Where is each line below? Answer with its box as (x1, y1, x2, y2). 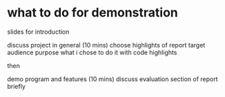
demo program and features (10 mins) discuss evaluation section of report (7, 74, 219, 83)
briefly (7, 82, 26, 90)
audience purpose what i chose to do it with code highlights (7, 48, 177, 56)
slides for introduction (7, 28, 70, 36)
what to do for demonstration (7, 5, 178, 21)
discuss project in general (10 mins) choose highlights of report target (7, 41, 206, 49)
